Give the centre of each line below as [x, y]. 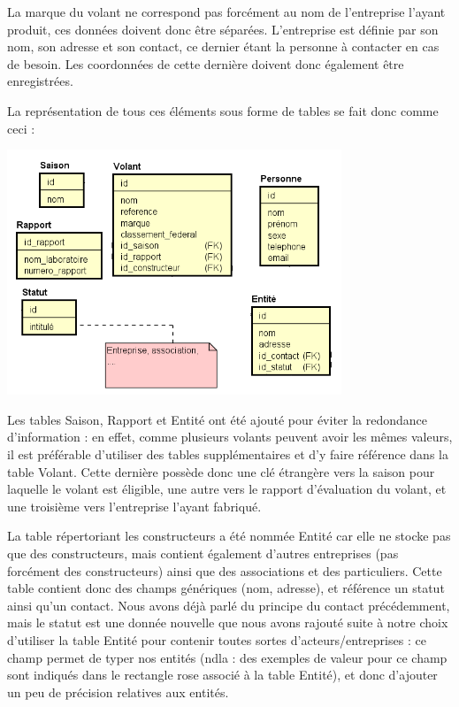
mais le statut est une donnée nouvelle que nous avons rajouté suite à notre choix [228, 622]
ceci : [21, 128]
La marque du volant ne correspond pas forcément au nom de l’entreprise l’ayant [226, 12]
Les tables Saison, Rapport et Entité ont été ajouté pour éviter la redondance [218, 419]
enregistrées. [40, 81]
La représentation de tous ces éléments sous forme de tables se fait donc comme [223, 110]
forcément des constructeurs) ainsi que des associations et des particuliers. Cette [225, 570]
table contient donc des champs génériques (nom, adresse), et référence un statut [226, 588]
